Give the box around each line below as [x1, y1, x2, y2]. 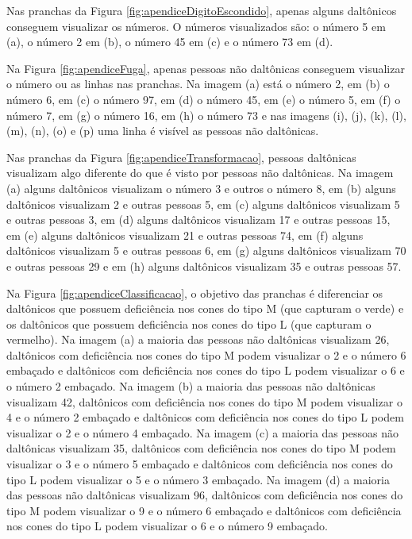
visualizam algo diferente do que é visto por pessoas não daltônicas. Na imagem [6, 164, 394, 181]
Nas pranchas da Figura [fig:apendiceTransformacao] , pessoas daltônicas [6, 148, 356, 165]
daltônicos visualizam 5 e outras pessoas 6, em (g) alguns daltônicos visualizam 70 [6, 242, 406, 259]
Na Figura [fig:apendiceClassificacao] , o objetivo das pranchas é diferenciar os [6, 284, 383, 301]
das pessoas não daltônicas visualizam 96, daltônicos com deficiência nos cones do [6, 487, 403, 503]
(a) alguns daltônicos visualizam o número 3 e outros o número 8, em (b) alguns [6, 179, 396, 196]
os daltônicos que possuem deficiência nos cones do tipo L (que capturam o [6, 315, 372, 332]
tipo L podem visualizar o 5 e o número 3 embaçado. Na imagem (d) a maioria [6, 471, 390, 487]
